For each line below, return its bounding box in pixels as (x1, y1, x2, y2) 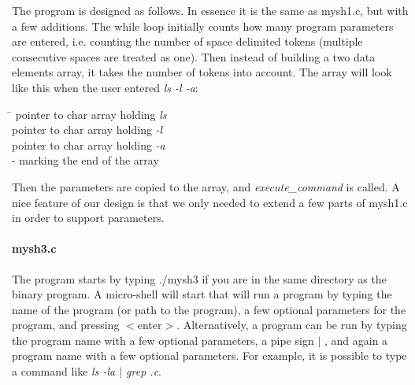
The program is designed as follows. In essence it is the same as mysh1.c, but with (12, 2, 409, 18)
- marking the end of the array (12, 152, 159, 168)
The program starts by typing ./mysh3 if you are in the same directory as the (12, 270, 387, 287)
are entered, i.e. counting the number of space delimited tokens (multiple (12, 33, 363, 50)
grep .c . (126, 363, 161, 379)
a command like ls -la (12, 363, 116, 379)
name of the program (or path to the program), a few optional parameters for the (12, 301, 406, 317)
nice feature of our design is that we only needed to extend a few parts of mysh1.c (12, 194, 408, 210)
